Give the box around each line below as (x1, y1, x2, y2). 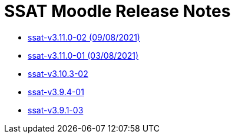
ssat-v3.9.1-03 (28, 105, 84, 115)
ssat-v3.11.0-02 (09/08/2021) (28, 32, 140, 42)
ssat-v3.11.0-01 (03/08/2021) (28, 50, 139, 60)
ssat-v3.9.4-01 (28, 86, 84, 97)
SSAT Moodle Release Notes (4, 1, 231, 21)
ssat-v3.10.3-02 (28, 68, 88, 79)
